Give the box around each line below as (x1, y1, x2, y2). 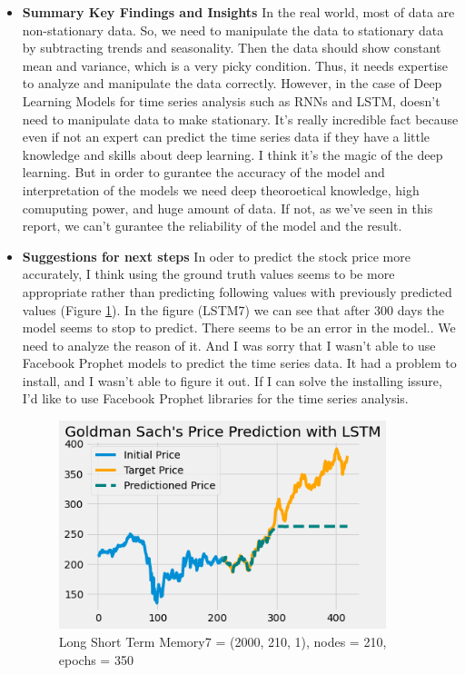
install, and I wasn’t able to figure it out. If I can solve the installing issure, (22, 371, 442, 390)
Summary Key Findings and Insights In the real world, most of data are (22, 3, 455, 21)
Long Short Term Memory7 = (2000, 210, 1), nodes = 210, (58, 632, 387, 651)
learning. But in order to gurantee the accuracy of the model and (22, 163, 385, 182)
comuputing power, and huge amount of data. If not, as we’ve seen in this (22, 198, 433, 217)
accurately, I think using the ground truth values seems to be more (22, 264, 395, 283)
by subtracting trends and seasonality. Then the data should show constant (22, 38, 441, 57)
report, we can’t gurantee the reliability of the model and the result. (22, 216, 402, 235)
